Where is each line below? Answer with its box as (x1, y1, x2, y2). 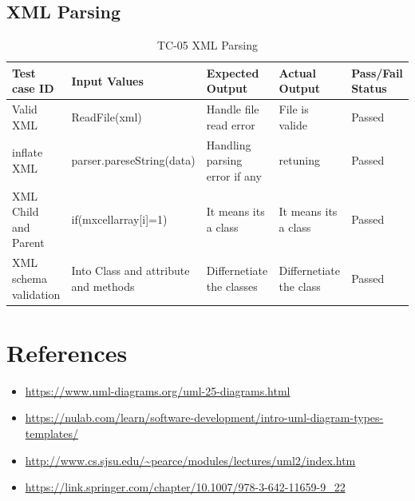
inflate (12, 144, 43, 161)
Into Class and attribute (71, 262, 190, 279)
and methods (71, 277, 135, 294)
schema (12, 269, 48, 286)
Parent (12, 234, 45, 251)
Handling (206, 136, 251, 153)
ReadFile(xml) (71, 109, 142, 125)
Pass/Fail (351, 64, 403, 81)
